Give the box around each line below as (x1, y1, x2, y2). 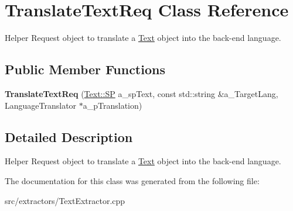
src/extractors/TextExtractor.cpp (5, 194, 125, 206)
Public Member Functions (5, 60, 165, 78)
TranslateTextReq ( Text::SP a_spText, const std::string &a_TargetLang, (5, 87, 278, 99)
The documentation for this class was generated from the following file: (5, 174, 260, 186)
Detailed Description (5, 127, 133, 146)
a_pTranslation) (83, 99, 142, 111)
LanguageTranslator (5, 99, 77, 111)
